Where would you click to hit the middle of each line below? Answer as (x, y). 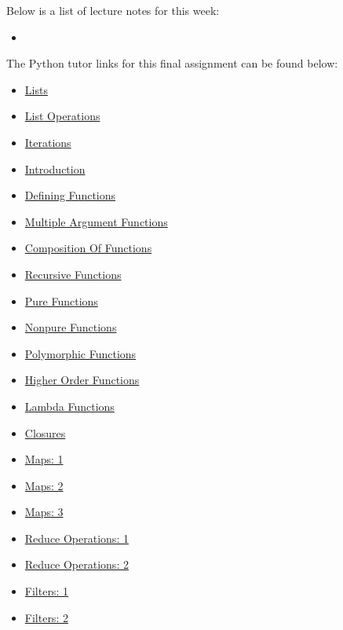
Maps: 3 (44, 512)
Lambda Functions (69, 406)
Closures (45, 432)
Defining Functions (70, 195)
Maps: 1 (44, 459)
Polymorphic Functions (80, 353)
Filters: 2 (46, 617)
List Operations (62, 116)
